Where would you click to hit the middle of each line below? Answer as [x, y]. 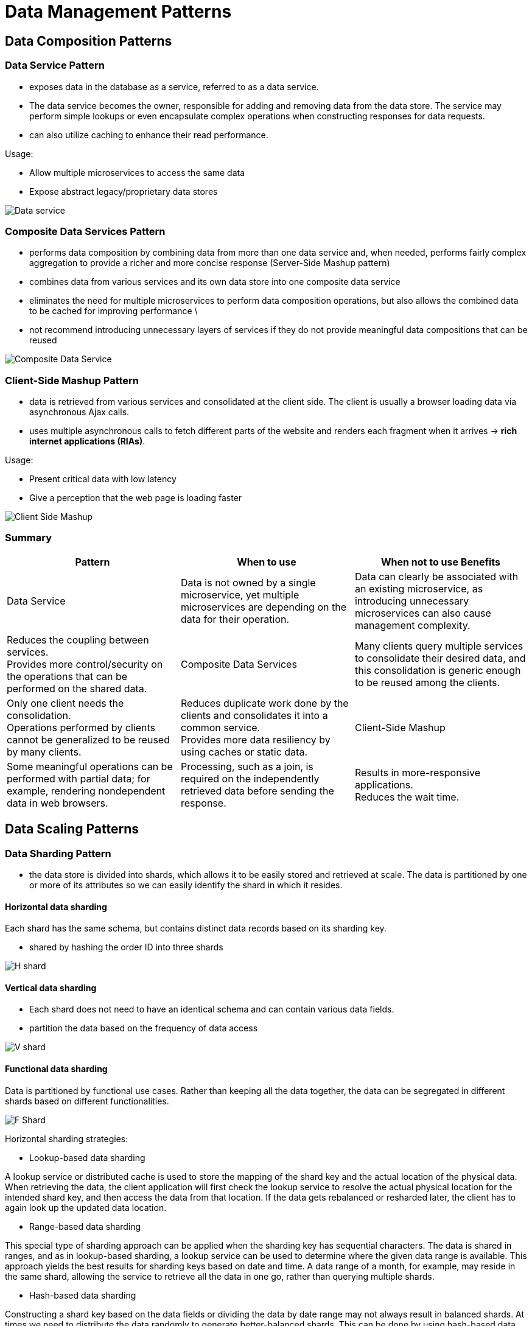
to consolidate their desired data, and [440, 658]
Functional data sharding [56, 1069]
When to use [267, 562]
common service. [220, 727]
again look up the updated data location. [86, 1207]
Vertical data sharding [51, 987]
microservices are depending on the [263, 607]
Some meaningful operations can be [90, 766]
